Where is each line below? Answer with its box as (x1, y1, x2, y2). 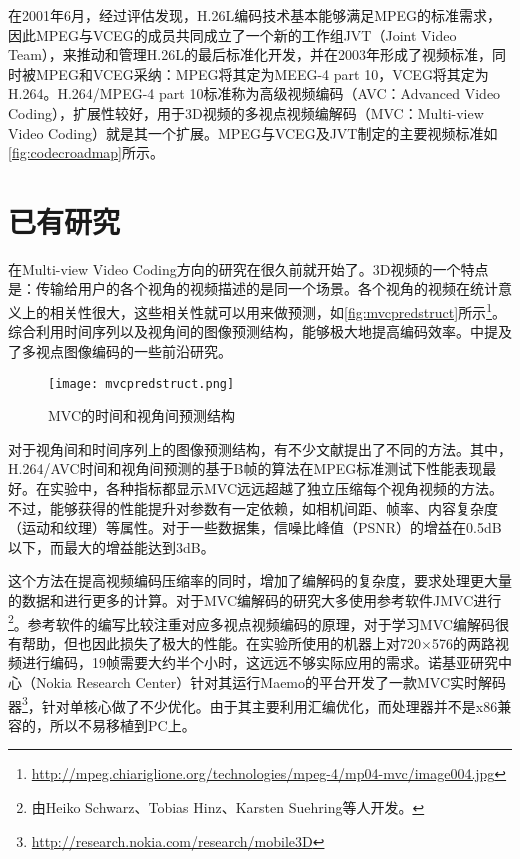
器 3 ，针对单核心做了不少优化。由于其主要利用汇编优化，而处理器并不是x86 (8, 692, 498, 716)
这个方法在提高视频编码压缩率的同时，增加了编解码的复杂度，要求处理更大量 (8, 570, 512, 591)
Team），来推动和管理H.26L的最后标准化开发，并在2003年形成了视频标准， (8, 44, 492, 65)
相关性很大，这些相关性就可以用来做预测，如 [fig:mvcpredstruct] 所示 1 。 (49, 299, 506, 322)
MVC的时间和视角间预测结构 (48, 405, 236, 426)
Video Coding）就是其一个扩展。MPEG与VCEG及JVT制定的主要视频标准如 (8, 122, 498, 143)
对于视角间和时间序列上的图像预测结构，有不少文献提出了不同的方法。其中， (8, 438, 512, 459)
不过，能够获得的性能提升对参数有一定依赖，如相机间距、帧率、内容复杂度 (8, 497, 498, 518)
